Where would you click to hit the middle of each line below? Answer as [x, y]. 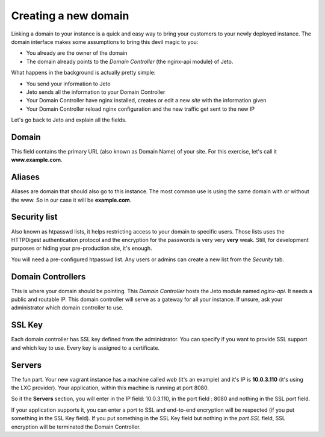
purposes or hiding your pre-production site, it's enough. [82, 248]
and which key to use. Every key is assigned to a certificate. [85, 348]
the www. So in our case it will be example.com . [71, 200]
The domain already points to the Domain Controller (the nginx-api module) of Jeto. [130, 61]
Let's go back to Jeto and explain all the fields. [69, 120]
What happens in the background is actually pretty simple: [83, 73]
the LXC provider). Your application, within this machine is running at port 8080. [110, 388]
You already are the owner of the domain [77, 53]
